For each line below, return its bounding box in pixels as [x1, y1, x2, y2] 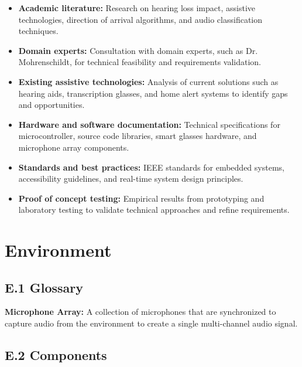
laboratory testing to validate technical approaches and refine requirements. [18, 203, 290, 216]
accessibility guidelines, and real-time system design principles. [18, 172, 243, 185]
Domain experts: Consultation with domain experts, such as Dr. [18, 44, 258, 56]
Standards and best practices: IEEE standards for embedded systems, [18, 161, 284, 173]
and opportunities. [18, 98, 85, 111]
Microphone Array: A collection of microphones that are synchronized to [5, 305, 276, 318]
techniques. [18, 25, 59, 37]
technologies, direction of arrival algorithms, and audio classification [18, 13, 263, 25]
